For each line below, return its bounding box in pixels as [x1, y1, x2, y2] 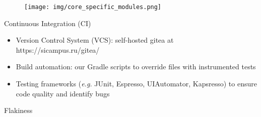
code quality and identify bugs [16, 88, 110, 98]
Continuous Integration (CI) [4, 18, 91, 28]
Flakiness [4, 105, 33, 115]
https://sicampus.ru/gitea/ [16, 44, 100, 55]
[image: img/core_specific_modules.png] [24, 4, 162, 11]
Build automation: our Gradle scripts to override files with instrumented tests [16, 61, 256, 72]
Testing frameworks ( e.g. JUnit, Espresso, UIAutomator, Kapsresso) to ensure [16, 78, 257, 89]
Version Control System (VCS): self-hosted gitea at [16, 35, 174, 45]
